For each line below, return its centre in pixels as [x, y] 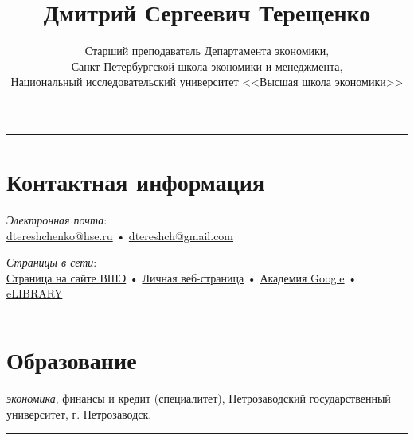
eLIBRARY [35, 293]
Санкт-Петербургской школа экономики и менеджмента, [207, 66]
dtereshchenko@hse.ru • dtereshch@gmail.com [120, 235]
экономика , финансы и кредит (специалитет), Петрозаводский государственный [199, 398]
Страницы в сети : [52, 262]
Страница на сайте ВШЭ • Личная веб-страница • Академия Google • [182, 277]
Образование [72, 360]
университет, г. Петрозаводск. [79, 413]
